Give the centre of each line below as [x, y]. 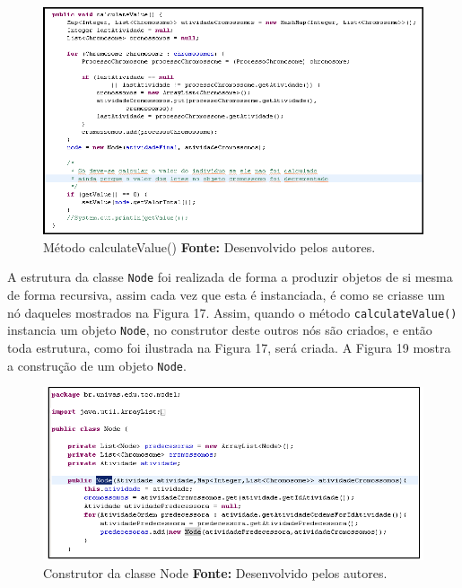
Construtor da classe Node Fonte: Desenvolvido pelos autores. [215, 572]
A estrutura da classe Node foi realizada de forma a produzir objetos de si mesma [230, 277]
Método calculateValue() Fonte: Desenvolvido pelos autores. [209, 246]
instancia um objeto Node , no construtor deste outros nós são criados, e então [220, 330]
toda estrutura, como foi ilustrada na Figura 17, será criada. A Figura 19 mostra [229, 348]
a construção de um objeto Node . [97, 365]
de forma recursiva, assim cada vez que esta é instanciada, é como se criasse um [226, 295]
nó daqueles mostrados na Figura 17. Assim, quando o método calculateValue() [232, 312]
